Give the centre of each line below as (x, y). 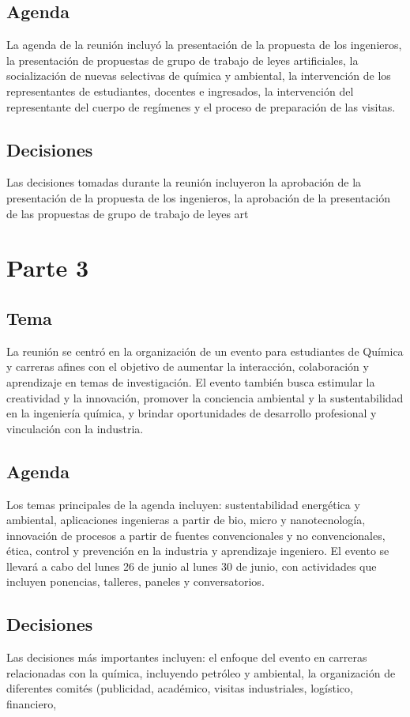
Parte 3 (48, 268)
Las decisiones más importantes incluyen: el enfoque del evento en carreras (187, 657)
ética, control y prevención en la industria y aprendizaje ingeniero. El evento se (198, 551)
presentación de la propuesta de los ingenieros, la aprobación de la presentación (198, 197)
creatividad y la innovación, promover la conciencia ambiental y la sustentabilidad (205, 397)
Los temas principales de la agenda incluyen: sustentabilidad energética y (183, 504)
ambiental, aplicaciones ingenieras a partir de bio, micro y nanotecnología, (186, 520)
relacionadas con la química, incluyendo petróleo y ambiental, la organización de (201, 672)
